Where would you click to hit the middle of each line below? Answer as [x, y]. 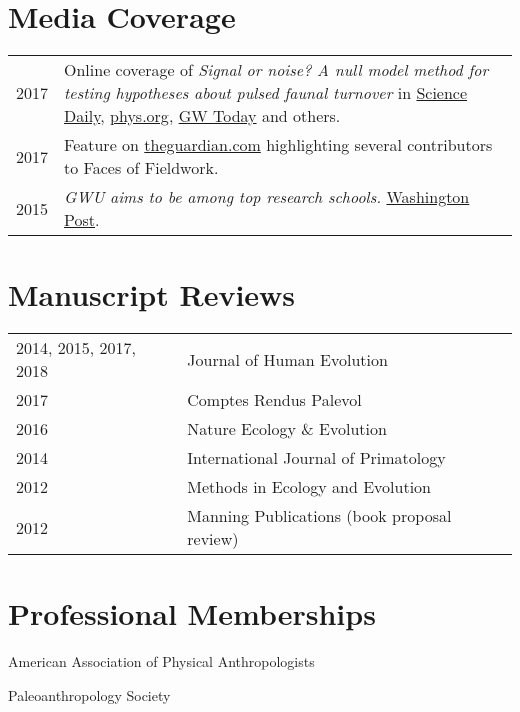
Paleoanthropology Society [89, 694]
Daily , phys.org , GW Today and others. [202, 116]
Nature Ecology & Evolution [287, 429]
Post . [82, 220]
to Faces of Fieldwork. [141, 168]
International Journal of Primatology [316, 458]
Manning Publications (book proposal [319, 516]
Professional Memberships [192, 613]
